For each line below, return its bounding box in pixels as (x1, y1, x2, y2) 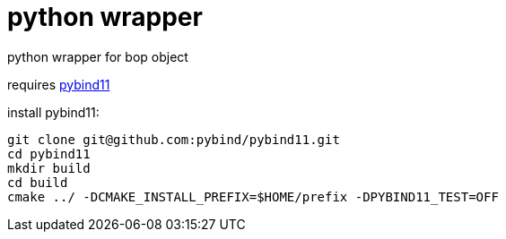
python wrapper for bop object (7, 48, 188, 64)
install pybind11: (7, 104, 100, 120)
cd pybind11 (7, 146, 91, 161)
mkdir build (7, 160, 91, 175)
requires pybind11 (7, 76, 110, 92)
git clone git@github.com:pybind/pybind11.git (7, 132, 340, 147)
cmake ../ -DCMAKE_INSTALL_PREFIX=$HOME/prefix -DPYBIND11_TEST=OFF (7, 189, 499, 204)
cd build (7, 175, 68, 190)
